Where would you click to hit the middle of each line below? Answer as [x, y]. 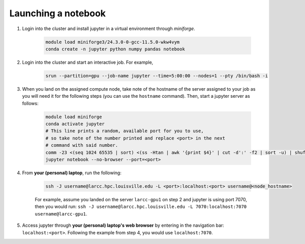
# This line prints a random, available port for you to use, [125, 131]
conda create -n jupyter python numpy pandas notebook [115, 49]
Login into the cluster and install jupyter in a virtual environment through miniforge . [109, 29]
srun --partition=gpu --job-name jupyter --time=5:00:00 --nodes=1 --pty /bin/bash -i [157, 76]
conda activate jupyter [75, 124]
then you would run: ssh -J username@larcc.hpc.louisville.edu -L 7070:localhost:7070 [141, 207]
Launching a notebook [58, 13]
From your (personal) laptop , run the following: [72, 173]
